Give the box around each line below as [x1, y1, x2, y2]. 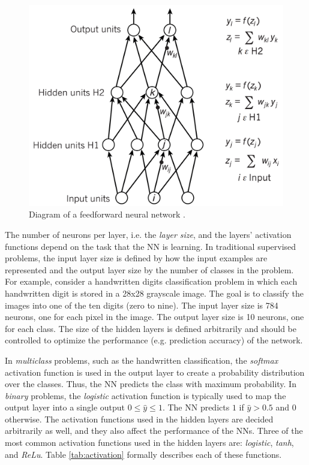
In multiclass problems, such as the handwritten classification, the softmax [5, 354, 278, 366]
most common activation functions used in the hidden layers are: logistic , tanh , [5, 436, 294, 449]
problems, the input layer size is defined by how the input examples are [5, 252, 268, 264]
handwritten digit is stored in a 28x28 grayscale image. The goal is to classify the [5, 286, 304, 299]
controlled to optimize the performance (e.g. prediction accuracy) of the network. [5, 334, 303, 346]
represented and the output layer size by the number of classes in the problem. [5, 263, 294, 276]
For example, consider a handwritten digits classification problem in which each [5, 275, 298, 288]
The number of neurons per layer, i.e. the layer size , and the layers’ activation [5, 228, 292, 240]
